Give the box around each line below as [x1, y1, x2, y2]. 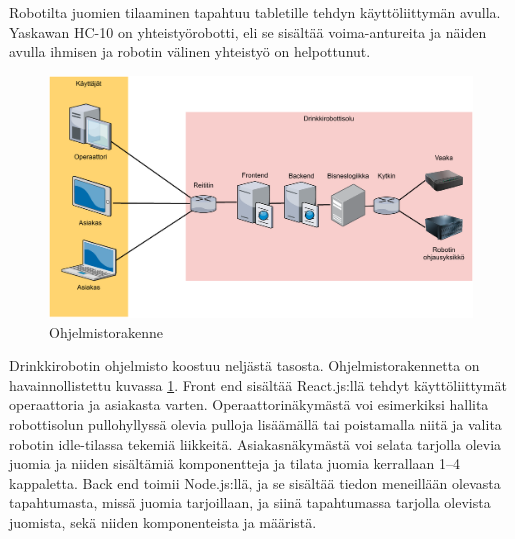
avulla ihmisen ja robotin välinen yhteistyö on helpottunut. [9, 41, 371, 62]
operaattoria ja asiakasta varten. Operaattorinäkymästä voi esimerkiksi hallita [9, 394, 489, 415]
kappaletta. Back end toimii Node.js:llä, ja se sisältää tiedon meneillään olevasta [9, 472, 501, 493]
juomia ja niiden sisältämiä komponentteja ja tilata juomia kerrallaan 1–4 [9, 453, 460, 474]
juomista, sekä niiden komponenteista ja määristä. [9, 511, 317, 532]
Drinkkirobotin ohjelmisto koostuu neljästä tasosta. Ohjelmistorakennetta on [9, 355, 480, 376]
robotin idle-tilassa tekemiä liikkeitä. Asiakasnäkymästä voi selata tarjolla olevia [9, 433, 502, 454]
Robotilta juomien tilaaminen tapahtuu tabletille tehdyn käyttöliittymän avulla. [9, 2, 501, 22]
